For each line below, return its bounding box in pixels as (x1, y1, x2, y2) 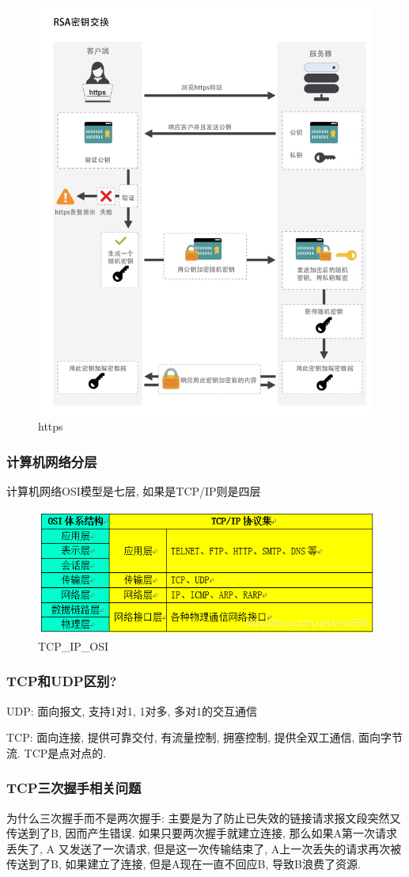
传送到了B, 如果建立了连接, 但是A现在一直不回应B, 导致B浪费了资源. (6, 856, 361, 872)
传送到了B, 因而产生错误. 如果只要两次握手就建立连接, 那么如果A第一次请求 (6, 825, 398, 841)
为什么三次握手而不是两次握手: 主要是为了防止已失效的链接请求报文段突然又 (6, 809, 401, 826)
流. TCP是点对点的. (6, 744, 107, 761)
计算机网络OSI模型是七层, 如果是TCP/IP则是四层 (6, 483, 261, 499)
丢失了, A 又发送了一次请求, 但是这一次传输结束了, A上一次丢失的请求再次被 (6, 840, 402, 856)
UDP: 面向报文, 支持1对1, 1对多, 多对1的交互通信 (6, 702, 257, 719)
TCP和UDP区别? (6, 671, 117, 691)
